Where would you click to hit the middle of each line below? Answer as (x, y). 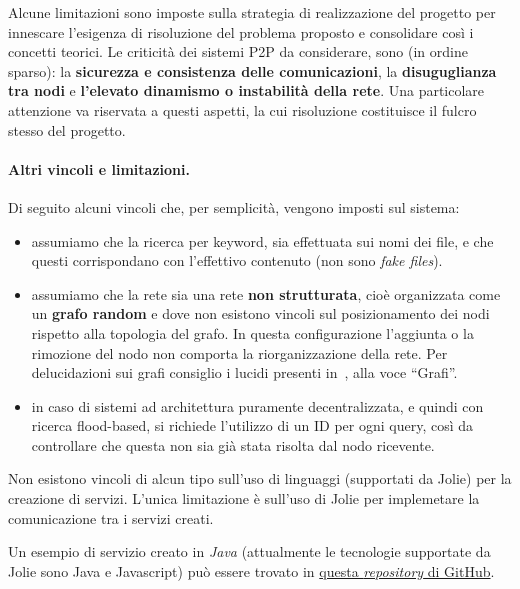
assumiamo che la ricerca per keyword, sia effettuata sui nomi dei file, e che (262, 240)
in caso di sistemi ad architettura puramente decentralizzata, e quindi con (257, 405)
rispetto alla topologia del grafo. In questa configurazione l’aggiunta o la (252, 332)
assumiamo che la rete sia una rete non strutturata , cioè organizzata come (266, 293)
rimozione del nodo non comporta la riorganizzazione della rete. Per (239, 352)
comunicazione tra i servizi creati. (111, 517)
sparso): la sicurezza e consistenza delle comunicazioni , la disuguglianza (252, 70)
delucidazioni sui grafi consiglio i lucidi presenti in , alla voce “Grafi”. (244, 372)
